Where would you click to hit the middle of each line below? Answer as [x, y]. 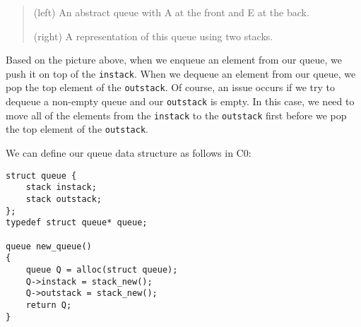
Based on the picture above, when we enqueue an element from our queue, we [174, 60]
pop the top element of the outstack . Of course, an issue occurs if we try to [171, 87]
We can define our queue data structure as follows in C [125, 153]
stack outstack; [64, 199]
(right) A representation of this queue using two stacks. [153, 36]
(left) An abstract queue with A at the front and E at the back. [171, 12]
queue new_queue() [49, 246]
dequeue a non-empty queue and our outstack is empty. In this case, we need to [180, 101]
